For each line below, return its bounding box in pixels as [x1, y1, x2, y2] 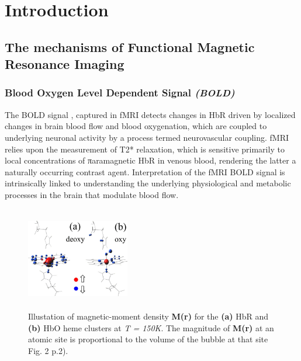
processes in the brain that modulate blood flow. [5, 188, 179, 200]
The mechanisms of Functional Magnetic [5, 37, 255, 55]
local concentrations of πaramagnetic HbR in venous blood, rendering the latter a [5, 154, 296, 166]
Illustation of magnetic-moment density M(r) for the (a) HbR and [28, 310, 269, 322]
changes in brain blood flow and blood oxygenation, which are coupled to [5, 120, 267, 132]
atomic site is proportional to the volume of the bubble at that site [28, 333, 268, 345]
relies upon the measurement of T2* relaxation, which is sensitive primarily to [5, 143, 285, 155]
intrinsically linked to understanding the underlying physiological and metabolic [5, 177, 291, 189]
